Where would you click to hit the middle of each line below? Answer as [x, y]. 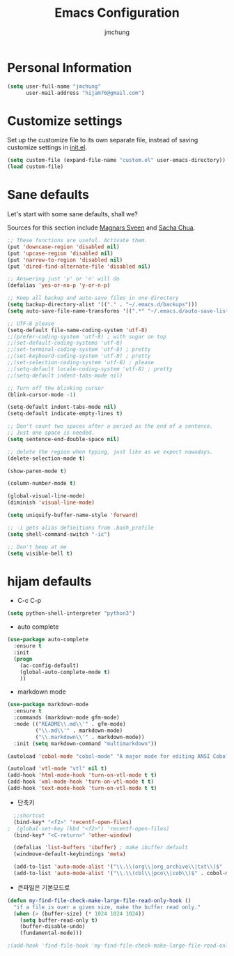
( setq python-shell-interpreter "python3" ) [71, 613]
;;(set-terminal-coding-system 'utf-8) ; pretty [79, 350]
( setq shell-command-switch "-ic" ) [59, 534]
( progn [23, 659]
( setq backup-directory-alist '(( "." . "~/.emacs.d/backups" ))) [102, 305]
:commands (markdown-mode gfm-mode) [67, 718]
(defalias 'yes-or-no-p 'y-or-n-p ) [59, 285]
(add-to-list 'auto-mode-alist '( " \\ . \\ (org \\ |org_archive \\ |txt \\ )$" [118, 867]
